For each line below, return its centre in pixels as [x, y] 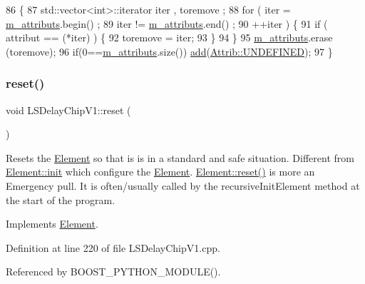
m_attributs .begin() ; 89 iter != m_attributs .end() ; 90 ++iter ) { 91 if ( [167, 23]
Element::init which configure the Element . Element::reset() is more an [160, 172]
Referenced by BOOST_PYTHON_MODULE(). [113, 272]
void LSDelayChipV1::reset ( [68, 110]
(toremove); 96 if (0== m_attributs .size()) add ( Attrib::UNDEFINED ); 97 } [169, 51]
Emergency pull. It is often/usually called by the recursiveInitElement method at [183, 185]
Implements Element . [52, 224]
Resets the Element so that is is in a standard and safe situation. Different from [180, 157]
